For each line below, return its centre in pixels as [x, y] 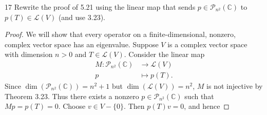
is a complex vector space [207, 44]
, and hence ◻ [207, 106]
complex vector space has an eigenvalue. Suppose [82, 44]
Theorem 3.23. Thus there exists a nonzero [72, 96]
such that [199, 96]
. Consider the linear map [164, 54]
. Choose [72, 106]
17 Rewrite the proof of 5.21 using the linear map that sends [100, 7]
